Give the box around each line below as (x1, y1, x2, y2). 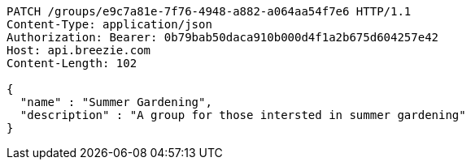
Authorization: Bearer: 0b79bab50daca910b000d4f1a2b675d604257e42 (7, 31, 439, 44)
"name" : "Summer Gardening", (20, 96, 212, 109)
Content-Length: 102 (7, 57, 137, 70)
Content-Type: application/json (7, 18, 212, 31)
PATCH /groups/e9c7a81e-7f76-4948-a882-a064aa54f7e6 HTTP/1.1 (7, 5, 412, 18)
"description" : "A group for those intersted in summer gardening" (20, 109, 466, 121)
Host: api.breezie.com (7, 44, 151, 57)
